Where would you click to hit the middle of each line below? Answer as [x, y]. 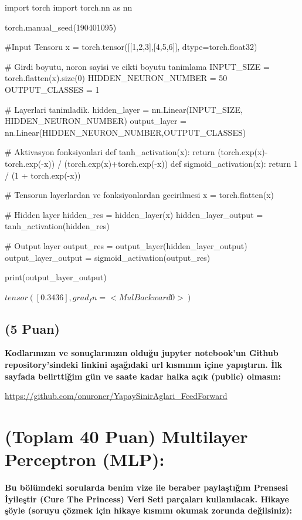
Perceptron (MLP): [85, 459]
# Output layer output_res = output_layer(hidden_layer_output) [126, 245]
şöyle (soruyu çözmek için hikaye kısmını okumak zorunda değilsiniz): [149, 510]
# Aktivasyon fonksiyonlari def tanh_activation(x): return [110, 152]
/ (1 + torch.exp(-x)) [43, 175]
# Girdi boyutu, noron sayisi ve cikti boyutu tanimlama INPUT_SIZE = [137, 66]
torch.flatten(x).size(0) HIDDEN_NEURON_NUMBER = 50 [116, 78]
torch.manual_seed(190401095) [61, 27]
